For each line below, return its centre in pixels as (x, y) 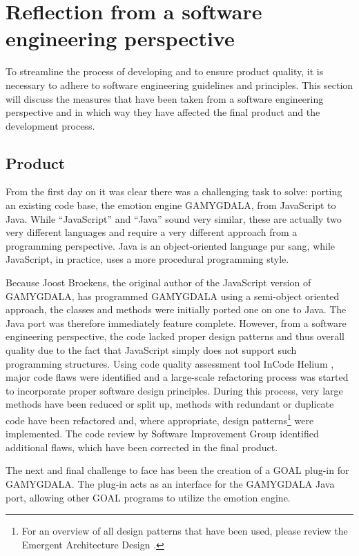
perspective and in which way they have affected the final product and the (163, 112)
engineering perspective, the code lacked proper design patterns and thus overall (175, 336)
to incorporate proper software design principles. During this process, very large (174, 390)
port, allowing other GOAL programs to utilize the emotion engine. (148, 497)
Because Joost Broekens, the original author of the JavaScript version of (158, 282)
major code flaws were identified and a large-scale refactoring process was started (177, 377)
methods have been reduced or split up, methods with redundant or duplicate (170, 404)
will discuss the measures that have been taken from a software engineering (165, 98)
